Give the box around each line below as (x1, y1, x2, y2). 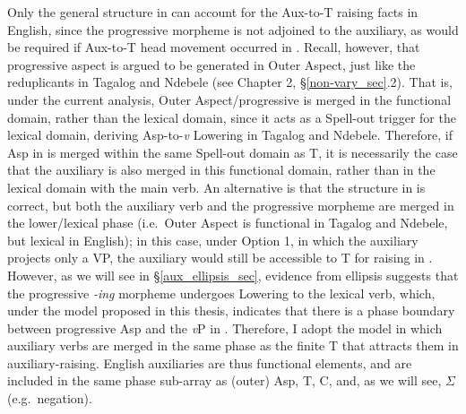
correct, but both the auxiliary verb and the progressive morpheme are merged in (7, 195, 454, 214)
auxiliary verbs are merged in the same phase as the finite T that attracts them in (7, 336, 459, 355)
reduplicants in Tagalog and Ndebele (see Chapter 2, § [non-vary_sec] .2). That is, (7, 73, 453, 91)
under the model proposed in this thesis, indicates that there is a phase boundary (7, 301, 455, 320)
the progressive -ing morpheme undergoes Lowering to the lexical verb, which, (7, 283, 436, 302)
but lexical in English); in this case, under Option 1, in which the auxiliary (7, 230, 419, 249)
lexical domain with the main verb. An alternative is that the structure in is (7, 177, 426, 196)
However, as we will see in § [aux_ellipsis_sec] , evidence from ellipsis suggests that (7, 265, 459, 284)
